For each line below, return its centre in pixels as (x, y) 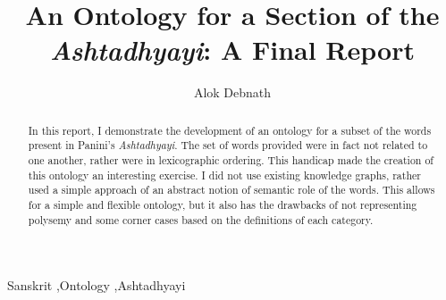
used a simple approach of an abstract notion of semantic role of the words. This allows (231, 190)
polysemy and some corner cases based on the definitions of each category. (201, 219)
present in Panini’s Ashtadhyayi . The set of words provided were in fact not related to (228, 145)
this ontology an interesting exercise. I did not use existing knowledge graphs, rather (224, 175)
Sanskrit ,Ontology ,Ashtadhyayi (97, 285)
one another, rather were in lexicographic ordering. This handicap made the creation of (231, 160)
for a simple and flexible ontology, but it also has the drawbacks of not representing (223, 204)
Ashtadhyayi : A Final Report (232, 50)
